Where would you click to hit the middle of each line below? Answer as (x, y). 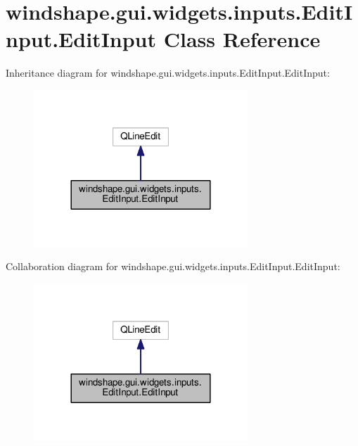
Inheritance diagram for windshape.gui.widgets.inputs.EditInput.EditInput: (168, 73)
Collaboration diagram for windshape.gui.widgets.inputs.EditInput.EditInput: (173, 266)
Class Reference (242, 39)
